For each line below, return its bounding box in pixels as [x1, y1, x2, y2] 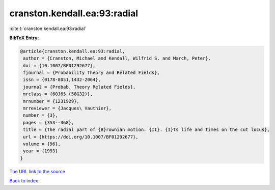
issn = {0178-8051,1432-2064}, [23, 77, 101, 83]
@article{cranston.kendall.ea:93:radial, [20, 48, 125, 54]
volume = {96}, [23, 141, 61, 147]
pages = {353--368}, [23, 120, 74, 125]
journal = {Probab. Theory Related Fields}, [23, 84, 136, 90]
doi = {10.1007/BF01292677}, [23, 63, 96, 68]
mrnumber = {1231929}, [23, 98, 80, 104]
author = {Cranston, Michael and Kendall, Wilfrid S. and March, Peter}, [23, 56, 211, 61]
